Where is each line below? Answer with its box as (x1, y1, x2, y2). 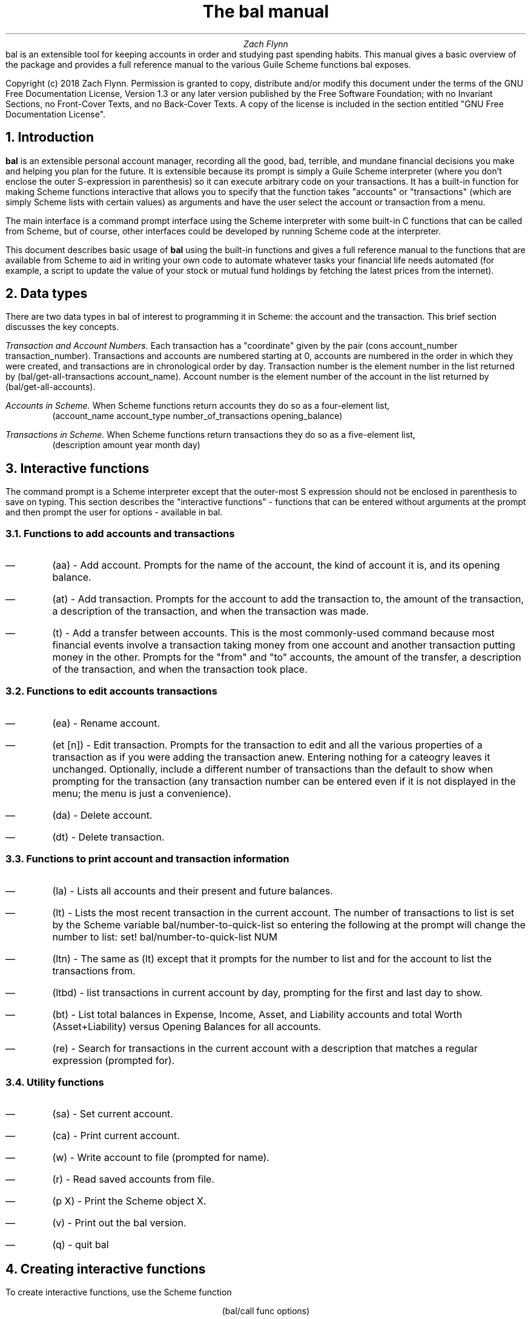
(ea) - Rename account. (52, 716, 160, 729)
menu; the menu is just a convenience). (52, 787, 231, 799)
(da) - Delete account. (52, 808, 153, 821)
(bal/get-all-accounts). (5, 382, 96, 392)
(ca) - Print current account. (52, 1129, 180, 1142)
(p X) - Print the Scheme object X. (52, 1195, 206, 1208)
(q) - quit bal (52, 1238, 109, 1251)
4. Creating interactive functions (5, 1261, 206, 1277)
